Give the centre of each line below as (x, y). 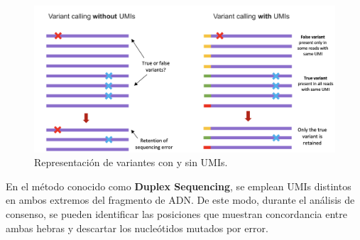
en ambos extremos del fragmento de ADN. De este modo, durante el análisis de (180, 200)
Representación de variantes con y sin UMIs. (131, 162)
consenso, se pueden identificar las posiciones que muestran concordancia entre (176, 213)
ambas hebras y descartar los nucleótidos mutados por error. (137, 228)
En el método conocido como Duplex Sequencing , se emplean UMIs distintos (179, 186)
